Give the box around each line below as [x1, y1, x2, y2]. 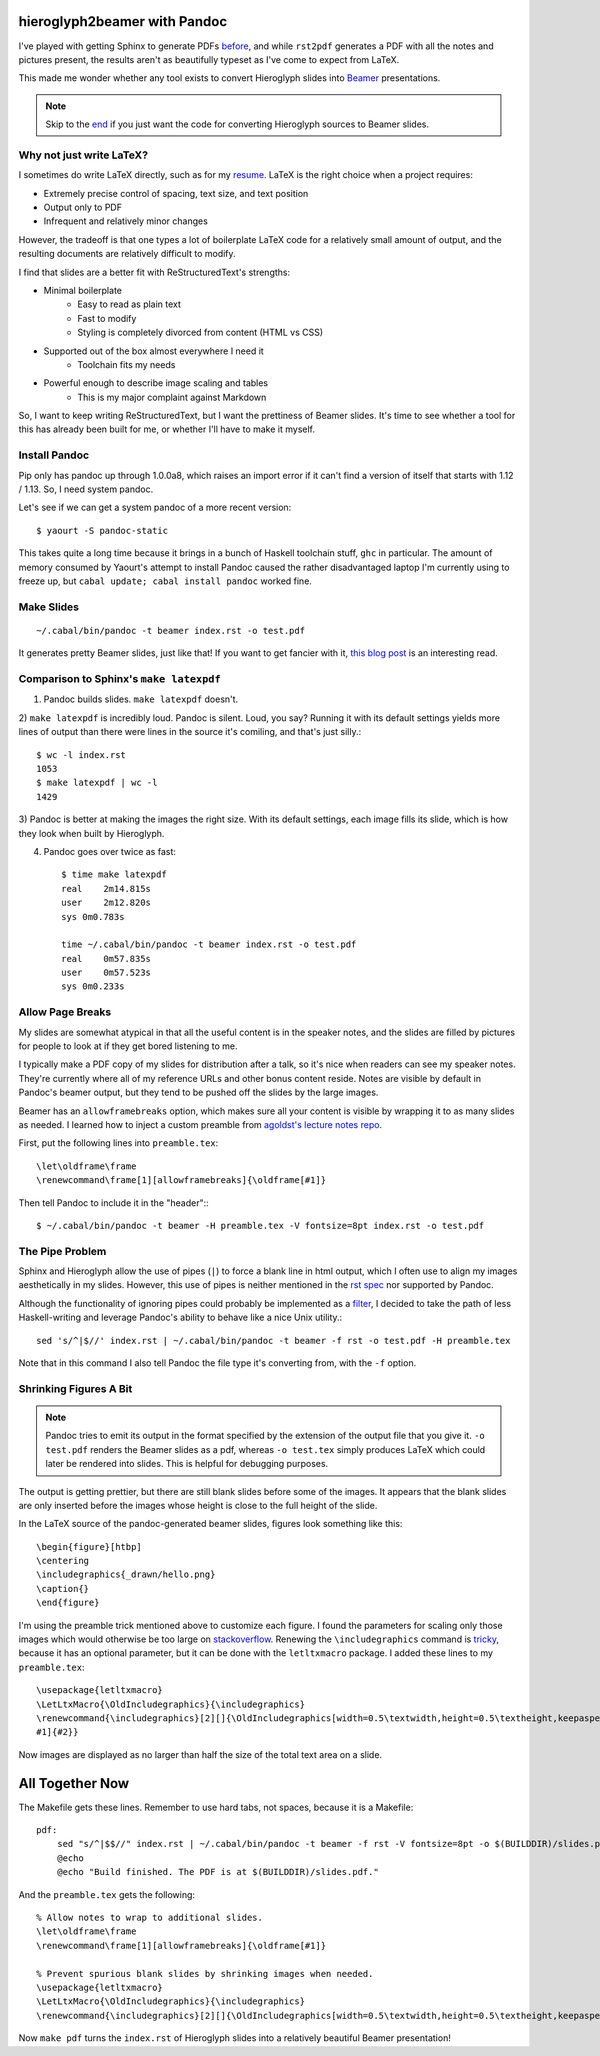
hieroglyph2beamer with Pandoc [18, 13, 228, 30]
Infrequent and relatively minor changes [43, 215, 209, 227]
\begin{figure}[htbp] [36, 1541, 142, 1552]
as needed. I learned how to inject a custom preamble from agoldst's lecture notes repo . [18, 1118, 383, 1130]
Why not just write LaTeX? [18, 148, 149, 162]
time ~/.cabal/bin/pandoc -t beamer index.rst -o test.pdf [61, 939, 357, 950]
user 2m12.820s [61, 897, 152, 909]
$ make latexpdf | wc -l [36, 777, 158, 789]
